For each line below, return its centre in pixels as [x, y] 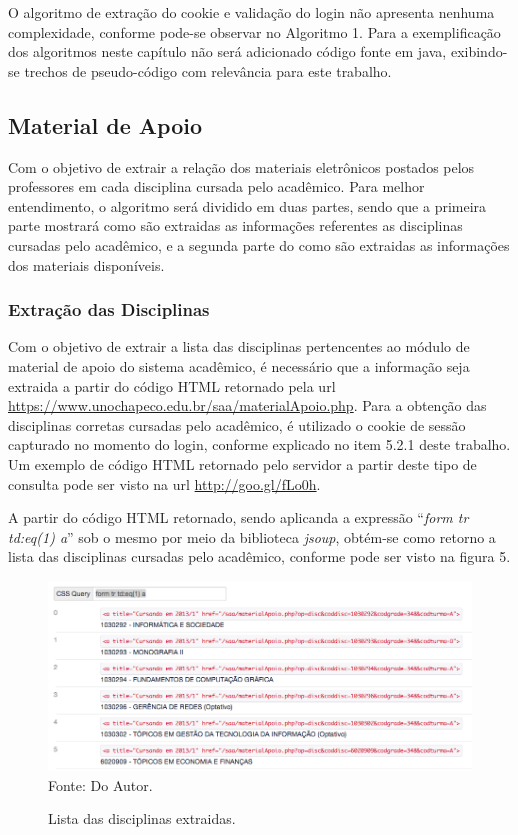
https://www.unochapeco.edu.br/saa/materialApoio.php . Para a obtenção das [247, 405]
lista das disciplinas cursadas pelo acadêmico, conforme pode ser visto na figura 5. [259, 556]
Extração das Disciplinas [109, 309]
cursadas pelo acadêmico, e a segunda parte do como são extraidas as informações [259, 244]
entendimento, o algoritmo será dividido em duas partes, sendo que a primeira [247, 205]
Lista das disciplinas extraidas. [142, 818]
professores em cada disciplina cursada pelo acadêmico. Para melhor [216, 186]
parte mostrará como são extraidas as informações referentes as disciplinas [235, 225]
